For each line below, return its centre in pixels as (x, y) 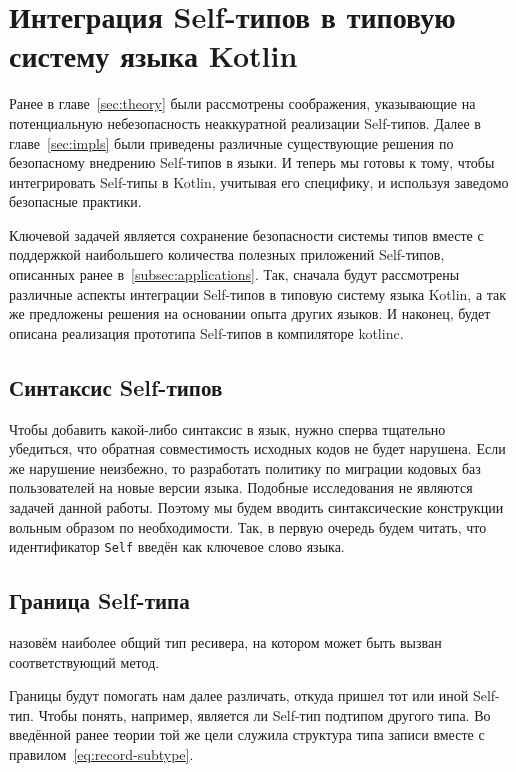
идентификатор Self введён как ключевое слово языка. (177, 546)
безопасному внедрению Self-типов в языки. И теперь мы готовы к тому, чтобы (252, 162)
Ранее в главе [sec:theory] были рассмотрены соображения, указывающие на (242, 103)
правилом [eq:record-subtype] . (101, 754)
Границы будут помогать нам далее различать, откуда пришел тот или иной (239, 695)
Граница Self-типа (99, 600)
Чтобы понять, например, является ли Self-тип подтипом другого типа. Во (264, 714)
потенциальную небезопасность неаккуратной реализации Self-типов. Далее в (245, 122)
